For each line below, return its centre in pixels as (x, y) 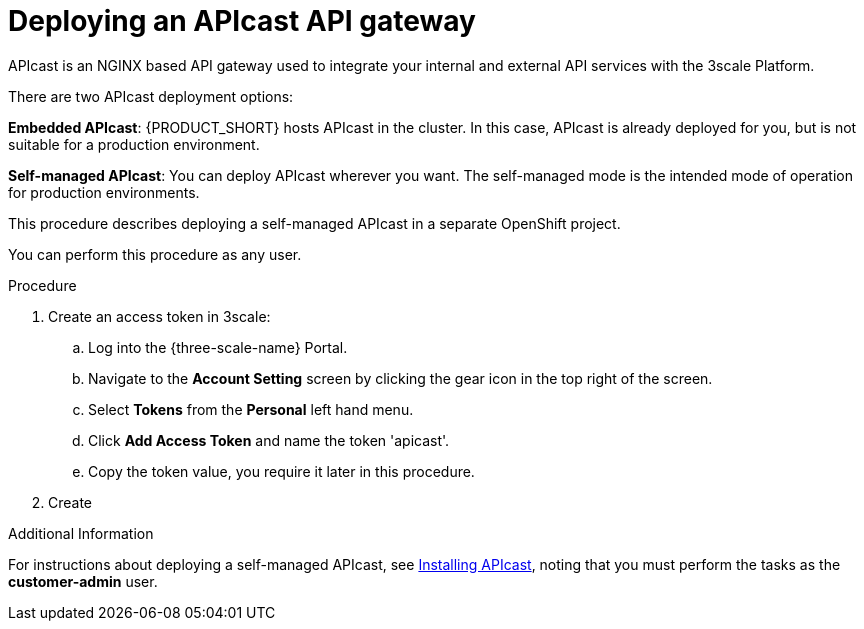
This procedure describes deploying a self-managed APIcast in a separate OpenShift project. (314, 223)
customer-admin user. (83, 581)
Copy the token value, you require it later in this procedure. (281, 471)
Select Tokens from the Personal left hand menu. (251, 409)
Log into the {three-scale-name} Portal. (218, 347)
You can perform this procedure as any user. (155, 254)
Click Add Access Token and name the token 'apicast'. (269, 440)
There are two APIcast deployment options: (151, 96)
